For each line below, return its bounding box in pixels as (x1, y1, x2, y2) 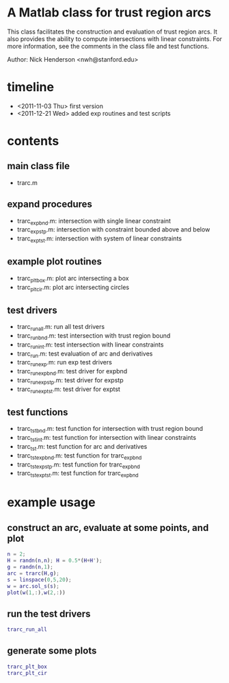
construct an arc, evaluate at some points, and (7, 522, 209, 534)
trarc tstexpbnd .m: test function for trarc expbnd (16, 451, 142, 461)
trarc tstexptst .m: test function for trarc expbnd (16, 469, 139, 479)
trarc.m (16, 178, 38, 186)
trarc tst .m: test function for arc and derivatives (16, 443, 148, 452)
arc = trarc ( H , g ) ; (7, 570, 59, 577)
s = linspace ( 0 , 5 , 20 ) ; (7, 576, 72, 583)
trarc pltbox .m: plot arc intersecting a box (16, 274, 129, 284)
